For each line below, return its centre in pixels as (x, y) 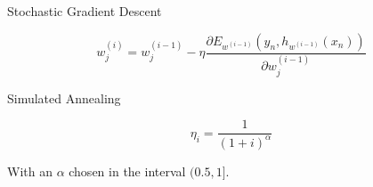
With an (30, 171)
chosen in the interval (127, 171)
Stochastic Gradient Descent (85, 11)
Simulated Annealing (64, 98)
